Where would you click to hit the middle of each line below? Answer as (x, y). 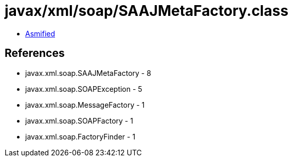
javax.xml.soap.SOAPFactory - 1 (79, 120)
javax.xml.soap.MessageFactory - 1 (85, 105)
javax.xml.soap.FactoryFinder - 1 (80, 136)
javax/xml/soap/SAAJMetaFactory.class (147, 11)
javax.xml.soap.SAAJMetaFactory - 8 (88, 73)
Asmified (40, 33)
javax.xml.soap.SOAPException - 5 (84, 89)
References (35, 53)
